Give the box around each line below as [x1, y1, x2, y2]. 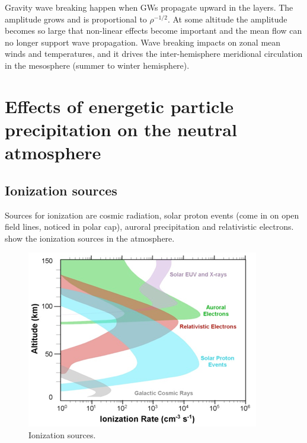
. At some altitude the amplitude [167, 12, 287, 25]
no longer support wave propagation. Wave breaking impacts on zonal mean [5, 36, 281, 48]
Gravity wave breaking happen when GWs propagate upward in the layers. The [5, 1, 293, 13]
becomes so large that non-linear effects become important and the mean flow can [5, 24, 302, 37]
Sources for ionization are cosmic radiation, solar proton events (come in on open [5, 208, 299, 221]
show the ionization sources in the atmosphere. [5, 232, 175, 244]
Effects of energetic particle [5, 94, 234, 118]
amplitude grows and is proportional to [5, 12, 147, 25]
